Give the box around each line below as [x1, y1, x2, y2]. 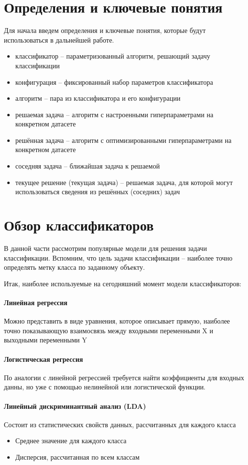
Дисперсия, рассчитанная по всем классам [15, 451, 140, 462]
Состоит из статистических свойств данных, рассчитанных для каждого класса [4, 419, 236, 429]
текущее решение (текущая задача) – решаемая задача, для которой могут [15, 177, 233, 187]
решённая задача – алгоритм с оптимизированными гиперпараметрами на [15, 135, 232, 145]
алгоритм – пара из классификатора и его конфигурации [15, 93, 181, 103]
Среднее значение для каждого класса [15, 435, 127, 446]
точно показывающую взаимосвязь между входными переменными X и [4, 325, 214, 335]
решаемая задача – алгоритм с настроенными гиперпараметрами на [15, 109, 214, 119]
